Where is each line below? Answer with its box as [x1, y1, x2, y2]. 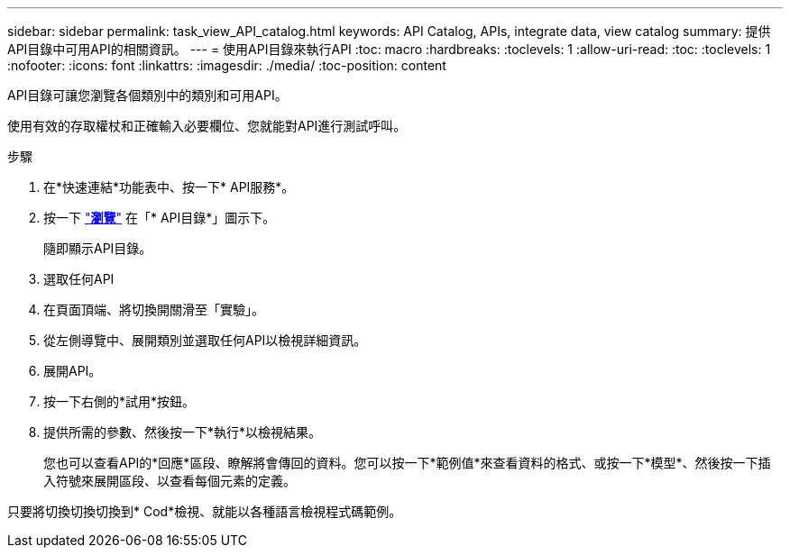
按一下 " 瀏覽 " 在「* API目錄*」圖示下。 [43, 210, 276, 225]
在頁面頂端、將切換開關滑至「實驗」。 [43, 302, 264, 317]
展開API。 [43, 363, 102, 378]
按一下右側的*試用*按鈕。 [43, 394, 196, 409]
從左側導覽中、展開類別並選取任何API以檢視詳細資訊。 [43, 332, 367, 348]
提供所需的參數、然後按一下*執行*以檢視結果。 [43, 424, 322, 440]
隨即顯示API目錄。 [43, 241, 152, 256]
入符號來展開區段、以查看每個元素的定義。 [43, 473, 296, 488]
